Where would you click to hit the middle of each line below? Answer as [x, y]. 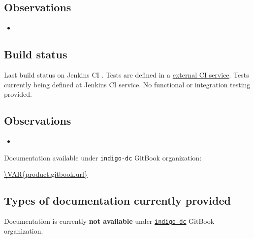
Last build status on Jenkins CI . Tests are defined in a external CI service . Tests [127, 75]
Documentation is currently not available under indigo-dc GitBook [109, 221]
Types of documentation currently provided [117, 200]
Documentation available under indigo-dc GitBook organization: [103, 157]
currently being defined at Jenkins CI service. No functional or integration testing [127, 84]
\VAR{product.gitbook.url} [46, 174]
